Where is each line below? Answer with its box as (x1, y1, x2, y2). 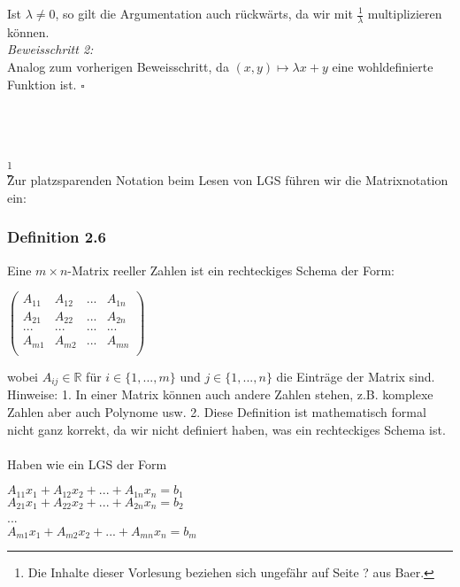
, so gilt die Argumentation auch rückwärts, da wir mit (55, 4, 353, 22)
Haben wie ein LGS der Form (7, 454, 167, 473)
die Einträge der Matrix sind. (276, 367, 435, 385)
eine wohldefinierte (332, 58, 433, 76)
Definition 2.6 (7, 226, 106, 248)
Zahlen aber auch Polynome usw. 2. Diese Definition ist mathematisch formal (7, 402, 426, 421)
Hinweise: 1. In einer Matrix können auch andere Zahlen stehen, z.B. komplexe (7, 385, 433, 404)
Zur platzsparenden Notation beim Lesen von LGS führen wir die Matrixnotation (7, 171, 448, 189)
